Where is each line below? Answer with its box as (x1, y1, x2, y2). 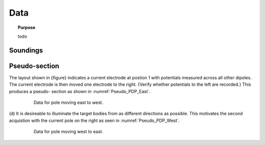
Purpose (18, 24, 36, 30)
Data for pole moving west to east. (33, 129, 103, 135)
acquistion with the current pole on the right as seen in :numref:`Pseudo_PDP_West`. (9, 118, 180, 123)
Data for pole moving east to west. (33, 99, 103, 105)
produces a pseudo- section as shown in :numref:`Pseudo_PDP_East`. (9, 88, 151, 94)
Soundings (9, 46, 43, 54)
